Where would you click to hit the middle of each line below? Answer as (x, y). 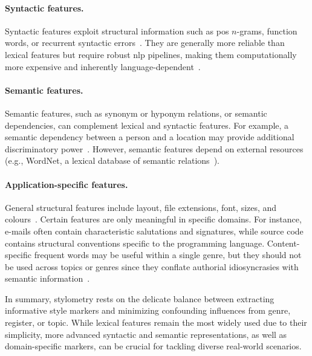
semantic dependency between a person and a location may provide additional (150, 137)
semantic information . (47, 278)
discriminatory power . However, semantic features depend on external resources (154, 148)
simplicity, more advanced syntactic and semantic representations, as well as (146, 334)
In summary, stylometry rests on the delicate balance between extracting (140, 298)
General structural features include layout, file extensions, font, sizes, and (141, 207)
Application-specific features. (67, 184)
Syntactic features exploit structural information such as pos (117, 31)
